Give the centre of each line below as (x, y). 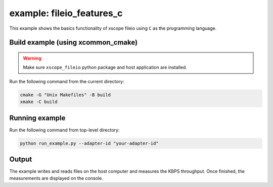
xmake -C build (39, 102)
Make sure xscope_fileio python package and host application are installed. (105, 68)
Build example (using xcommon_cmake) (74, 43)
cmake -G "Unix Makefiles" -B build (65, 95)
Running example (37, 118)
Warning (32, 58)
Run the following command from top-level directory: (64, 130)
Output (21, 159)
